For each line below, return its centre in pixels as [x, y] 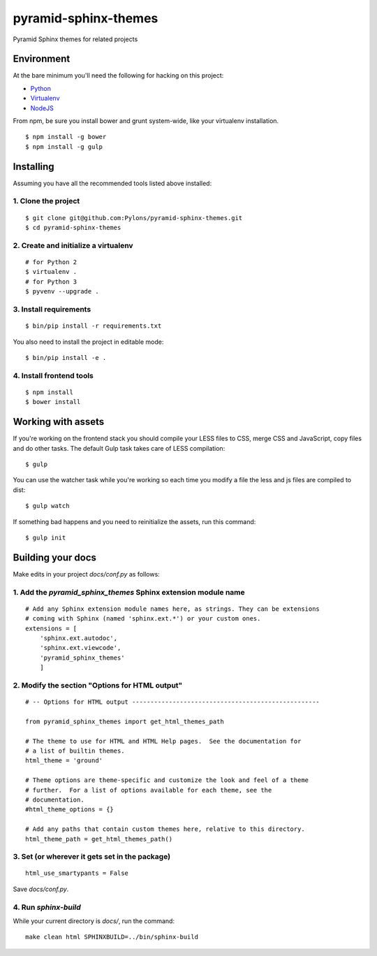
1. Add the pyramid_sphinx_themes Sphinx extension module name [129, 592]
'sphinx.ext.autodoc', [79, 638]
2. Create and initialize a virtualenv [73, 245]
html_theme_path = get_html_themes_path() [99, 839]
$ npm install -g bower [66, 137]
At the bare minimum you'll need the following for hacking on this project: [118, 75]
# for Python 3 [51, 282]
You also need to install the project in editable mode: [88, 342]
